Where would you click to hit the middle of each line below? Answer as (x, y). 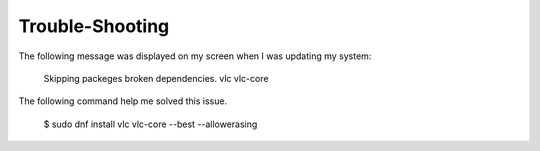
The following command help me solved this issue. (123, 101)
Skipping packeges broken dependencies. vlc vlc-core (156, 78)
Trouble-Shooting (94, 26)
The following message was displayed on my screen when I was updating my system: (195, 56)
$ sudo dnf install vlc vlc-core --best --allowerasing (150, 124)
